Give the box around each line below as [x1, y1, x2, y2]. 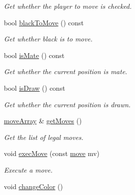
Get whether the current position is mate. [4, 66, 127, 77]
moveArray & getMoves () [4, 116, 82, 126]
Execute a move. [4, 164, 53, 175]
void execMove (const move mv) [4, 148, 100, 158]
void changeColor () [4, 181, 63, 191]
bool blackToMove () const [4, 17, 84, 27]
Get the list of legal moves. [4, 132, 83, 142]
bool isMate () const [4, 50, 65, 60]
